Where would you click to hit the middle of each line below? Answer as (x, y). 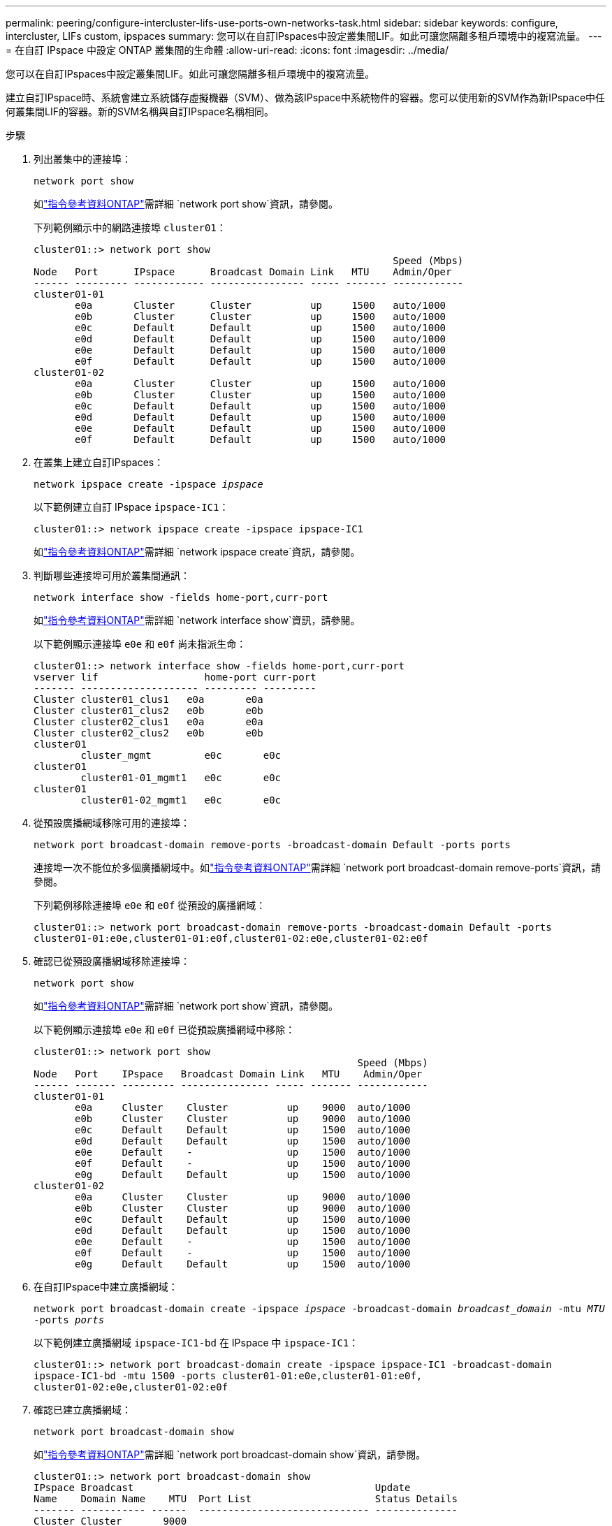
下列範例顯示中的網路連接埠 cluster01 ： (130, 227)
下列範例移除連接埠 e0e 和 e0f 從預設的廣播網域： (150, 905)
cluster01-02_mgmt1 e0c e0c (181, 800)
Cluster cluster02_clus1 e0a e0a (148, 722)
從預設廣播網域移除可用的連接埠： (112, 823)
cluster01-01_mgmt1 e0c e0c (181, 778)
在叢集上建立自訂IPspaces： (99, 462)
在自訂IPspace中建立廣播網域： (106, 1287)
